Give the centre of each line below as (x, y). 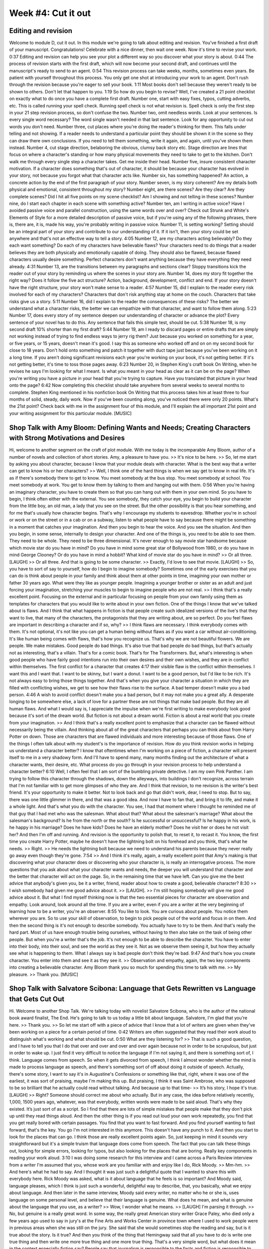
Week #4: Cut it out (50, 13)
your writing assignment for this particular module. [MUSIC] (70, 413)
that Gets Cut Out (37, 999)
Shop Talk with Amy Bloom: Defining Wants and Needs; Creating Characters (130, 427)
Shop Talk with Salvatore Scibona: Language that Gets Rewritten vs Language (133, 988)
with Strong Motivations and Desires (67, 438)
